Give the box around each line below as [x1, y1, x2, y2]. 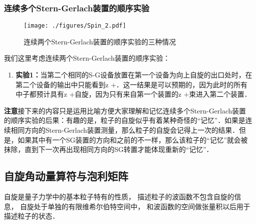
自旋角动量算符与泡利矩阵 [4, 168, 128, 184]
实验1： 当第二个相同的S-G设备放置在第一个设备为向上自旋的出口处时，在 [15, 70, 253, 80]
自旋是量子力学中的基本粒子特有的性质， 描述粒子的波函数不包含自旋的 [4, 191, 234, 202]
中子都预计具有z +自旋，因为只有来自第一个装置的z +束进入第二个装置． [15, 89, 252, 99]
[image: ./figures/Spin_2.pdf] [24, 22, 126, 30]
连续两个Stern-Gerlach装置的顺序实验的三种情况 [24, 36, 176, 46]
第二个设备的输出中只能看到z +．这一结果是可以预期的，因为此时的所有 [15, 79, 248, 89]
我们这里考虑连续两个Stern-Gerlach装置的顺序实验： [4, 53, 170, 63]
